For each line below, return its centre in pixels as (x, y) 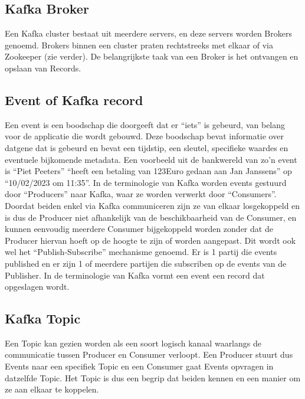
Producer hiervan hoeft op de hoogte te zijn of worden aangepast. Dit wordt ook (150, 240)
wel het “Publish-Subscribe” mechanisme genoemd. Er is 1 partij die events (141, 252)
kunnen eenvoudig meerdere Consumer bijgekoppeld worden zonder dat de (139, 229)
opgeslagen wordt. (37, 287)
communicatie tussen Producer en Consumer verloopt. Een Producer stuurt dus (149, 354)
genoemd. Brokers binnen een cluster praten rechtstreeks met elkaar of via (139, 45)
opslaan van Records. (43, 68)
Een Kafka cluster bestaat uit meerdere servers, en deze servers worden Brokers (148, 33)
